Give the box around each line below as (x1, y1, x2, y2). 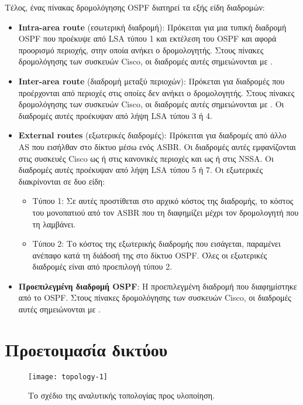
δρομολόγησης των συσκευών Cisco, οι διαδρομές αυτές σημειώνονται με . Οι (18, 98, 284, 110)
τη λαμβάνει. (32, 217, 76, 230)
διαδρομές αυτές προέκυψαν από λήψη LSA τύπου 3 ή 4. (18, 109, 212, 121)
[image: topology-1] (28, 372, 108, 381)
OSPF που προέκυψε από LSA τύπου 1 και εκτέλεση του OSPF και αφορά (18, 32, 277, 45)
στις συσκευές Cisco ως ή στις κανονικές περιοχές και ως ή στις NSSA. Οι (18, 152, 274, 164)
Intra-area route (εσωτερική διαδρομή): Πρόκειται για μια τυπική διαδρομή (18, 21, 287, 33)
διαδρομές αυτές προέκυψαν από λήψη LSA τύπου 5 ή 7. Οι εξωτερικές (18, 164, 263, 176)
